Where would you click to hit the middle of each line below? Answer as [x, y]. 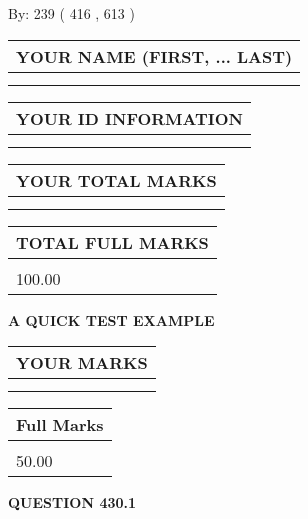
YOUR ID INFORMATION [129, 118]
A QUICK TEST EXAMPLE [111, 319]
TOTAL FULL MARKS [112, 242]
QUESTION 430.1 [72, 502]
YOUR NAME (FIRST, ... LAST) [154, 56]
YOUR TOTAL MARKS [116, 180]
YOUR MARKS [82, 363]
